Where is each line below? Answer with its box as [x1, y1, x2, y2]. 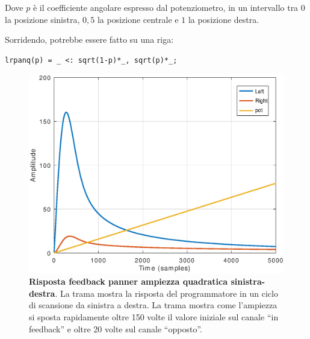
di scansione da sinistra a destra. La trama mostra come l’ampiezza [29, 299, 277, 311]
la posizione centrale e [97, 13, 179, 25]
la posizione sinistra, [5, 13, 80, 25]
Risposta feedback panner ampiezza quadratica [29, 275, 228, 288]
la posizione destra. [188, 13, 259, 25]
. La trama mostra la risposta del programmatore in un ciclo [55, 287, 278, 299]
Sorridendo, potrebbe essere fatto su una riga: [5, 33, 174, 46]
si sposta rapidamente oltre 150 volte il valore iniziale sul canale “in [29, 310, 279, 323]
